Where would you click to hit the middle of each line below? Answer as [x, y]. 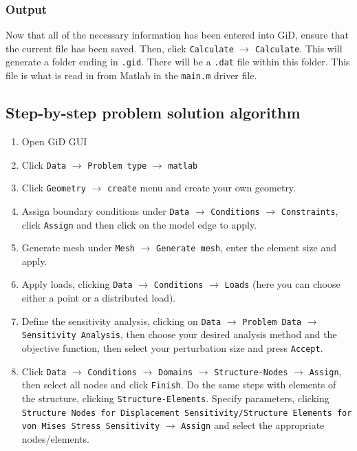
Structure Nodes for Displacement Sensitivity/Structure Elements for [187, 413]
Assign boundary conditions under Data [106, 210]
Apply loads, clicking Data [77, 284]
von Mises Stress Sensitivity [91, 427]
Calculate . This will [299, 48]
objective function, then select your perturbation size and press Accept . [172, 348]
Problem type [117, 166]
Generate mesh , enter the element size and [247, 248]
